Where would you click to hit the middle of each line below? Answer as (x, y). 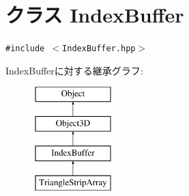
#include (25, 49)
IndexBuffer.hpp (99, 49)
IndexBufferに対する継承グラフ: (74, 70)
